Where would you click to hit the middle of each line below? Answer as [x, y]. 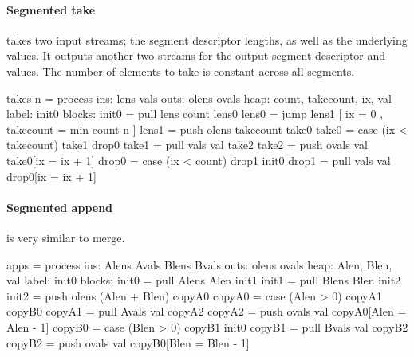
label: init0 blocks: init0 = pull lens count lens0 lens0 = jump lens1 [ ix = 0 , [195, 114]
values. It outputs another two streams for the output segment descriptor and [196, 55]
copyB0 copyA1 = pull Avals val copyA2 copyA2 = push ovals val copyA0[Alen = [207, 311]
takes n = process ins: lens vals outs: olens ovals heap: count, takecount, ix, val [199, 98]
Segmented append [60, 207]
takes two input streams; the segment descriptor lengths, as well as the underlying [207, 39]
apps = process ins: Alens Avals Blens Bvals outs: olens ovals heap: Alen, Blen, [199, 264]
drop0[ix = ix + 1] [51, 176]
